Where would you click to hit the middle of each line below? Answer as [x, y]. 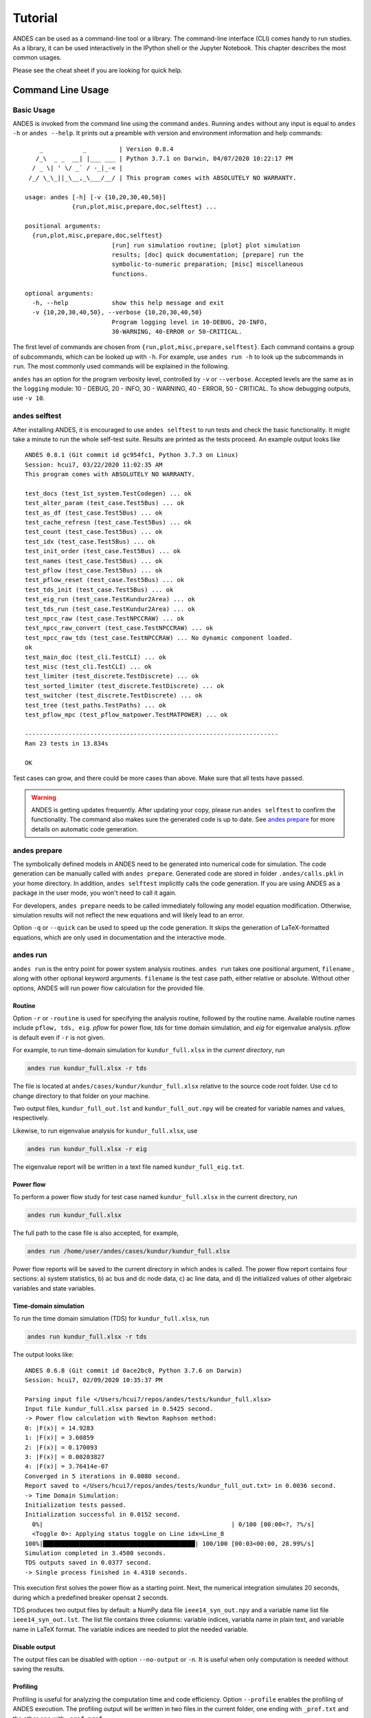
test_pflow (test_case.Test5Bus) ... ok [94, 571]
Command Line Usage [61, 90]
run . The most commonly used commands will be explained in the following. [121, 366]
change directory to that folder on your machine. [81, 1095]
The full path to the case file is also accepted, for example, [95, 1233]
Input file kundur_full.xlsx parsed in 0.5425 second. [119, 1409]
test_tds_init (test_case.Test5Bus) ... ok [99, 590]
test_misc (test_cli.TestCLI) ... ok [89, 666]
